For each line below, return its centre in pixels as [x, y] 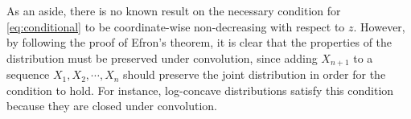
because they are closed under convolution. [112, 106]
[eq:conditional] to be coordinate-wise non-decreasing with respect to [176, 26]
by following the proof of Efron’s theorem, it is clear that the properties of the [199, 42]
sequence [28, 74]
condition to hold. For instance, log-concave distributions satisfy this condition [200, 90]
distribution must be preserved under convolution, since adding [162, 57]
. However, [379, 26]
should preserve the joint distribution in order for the [255, 74]
